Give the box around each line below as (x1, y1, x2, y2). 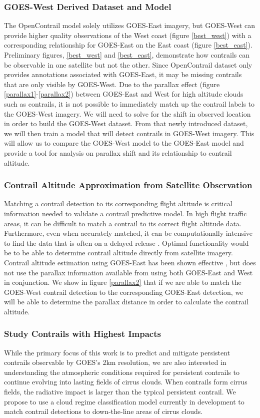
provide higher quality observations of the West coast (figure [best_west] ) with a (4, 30, 251, 40)
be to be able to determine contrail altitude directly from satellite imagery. (4, 247, 233, 258)
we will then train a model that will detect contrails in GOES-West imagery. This (4, 128, 254, 138)
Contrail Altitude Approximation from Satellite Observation (4, 179, 252, 191)
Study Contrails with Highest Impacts (4, 327, 161, 340)
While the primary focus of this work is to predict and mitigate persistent (4, 347, 230, 357)
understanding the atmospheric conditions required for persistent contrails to (4, 366, 239, 377)
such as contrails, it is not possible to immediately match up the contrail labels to (4, 98, 255, 109)
